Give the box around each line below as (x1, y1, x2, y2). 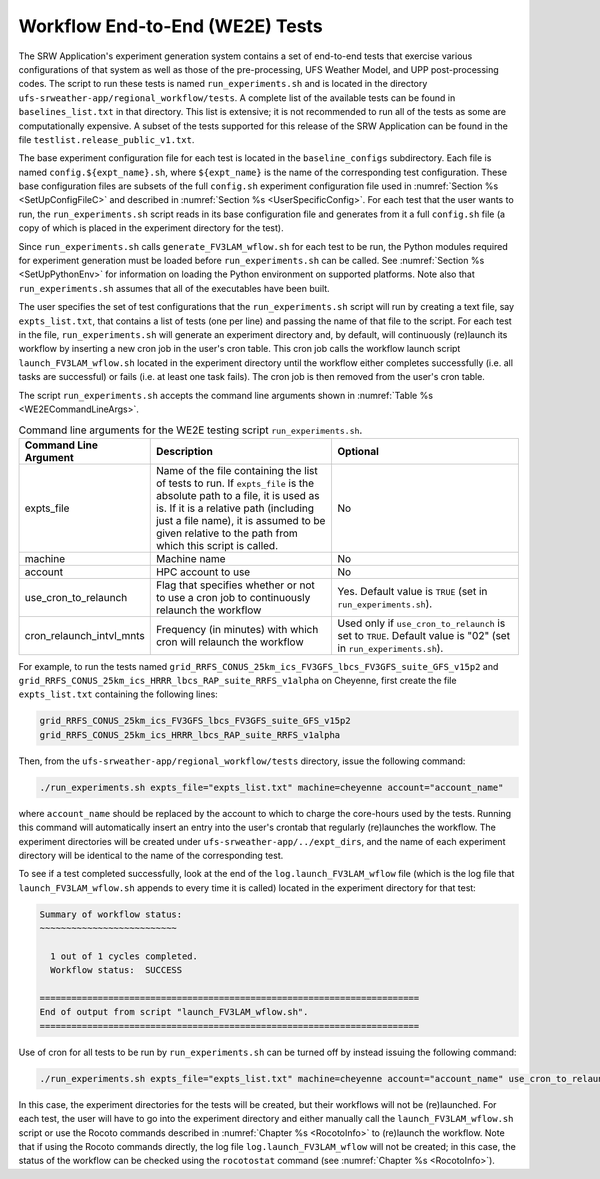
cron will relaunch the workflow (155, 635, 304, 649)
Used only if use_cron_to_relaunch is (337, 616, 506, 630)
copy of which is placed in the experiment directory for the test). (18, 222, 284, 234)
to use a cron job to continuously (155, 590, 311, 604)
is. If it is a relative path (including (155, 501, 315, 515)
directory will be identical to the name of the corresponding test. (18, 849, 284, 861)
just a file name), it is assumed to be (155, 513, 326, 527)
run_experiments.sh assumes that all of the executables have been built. (18, 282, 330, 294)
